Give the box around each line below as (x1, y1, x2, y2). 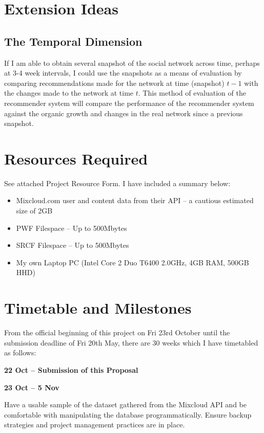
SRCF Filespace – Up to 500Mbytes (16, 240, 129, 250)
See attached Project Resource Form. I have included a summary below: (4, 177, 231, 188)
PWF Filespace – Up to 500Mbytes (16, 222, 127, 233)
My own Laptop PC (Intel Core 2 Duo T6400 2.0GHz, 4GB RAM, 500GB (16, 257, 249, 267)
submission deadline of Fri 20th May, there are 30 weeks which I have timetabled (4, 337, 258, 348)
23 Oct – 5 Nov (4, 382, 59, 392)
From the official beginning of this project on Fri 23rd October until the (4, 327, 230, 338)
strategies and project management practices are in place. (4, 419, 185, 430)
